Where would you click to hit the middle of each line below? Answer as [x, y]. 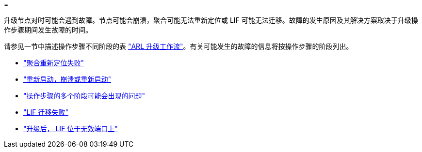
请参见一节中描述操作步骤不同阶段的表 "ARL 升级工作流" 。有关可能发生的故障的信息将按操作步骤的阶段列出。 [179, 46]
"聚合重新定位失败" [54, 63]
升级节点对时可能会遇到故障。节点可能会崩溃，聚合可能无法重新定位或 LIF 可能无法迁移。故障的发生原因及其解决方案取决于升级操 [211, 20]
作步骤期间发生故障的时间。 [48, 30]
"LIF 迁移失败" [46, 112]
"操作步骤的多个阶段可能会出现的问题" [84, 96]
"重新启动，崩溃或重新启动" [67, 79]
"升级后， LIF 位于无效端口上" [71, 129]
